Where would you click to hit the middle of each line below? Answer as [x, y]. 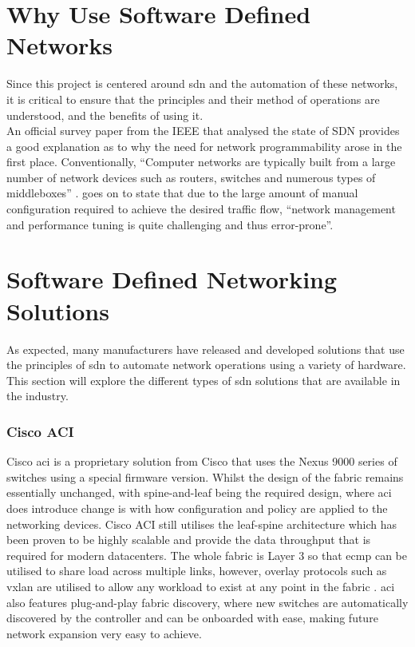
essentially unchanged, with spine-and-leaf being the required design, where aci [199, 492]
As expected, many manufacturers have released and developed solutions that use [206, 349]
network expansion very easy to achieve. [104, 633]
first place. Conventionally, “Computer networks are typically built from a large [201, 162]
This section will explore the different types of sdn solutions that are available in [204, 380]
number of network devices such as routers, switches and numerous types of [191, 177]
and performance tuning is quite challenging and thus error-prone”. [170, 224]
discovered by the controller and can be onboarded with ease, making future [192, 618]
